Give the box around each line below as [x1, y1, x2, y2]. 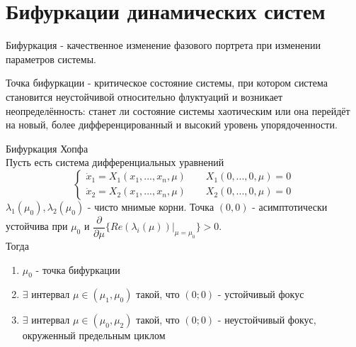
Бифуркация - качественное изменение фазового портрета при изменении [6, 38, 321, 53]
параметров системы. [6, 51, 96, 66]
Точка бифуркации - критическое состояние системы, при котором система [6, 75, 328, 90]
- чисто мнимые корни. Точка [87, 199, 214, 214]
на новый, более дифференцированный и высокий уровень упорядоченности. [6, 117, 338, 132]
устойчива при [6, 219, 68, 233]
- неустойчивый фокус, [217, 312, 316, 327]
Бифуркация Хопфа [6, 141, 88, 155]
